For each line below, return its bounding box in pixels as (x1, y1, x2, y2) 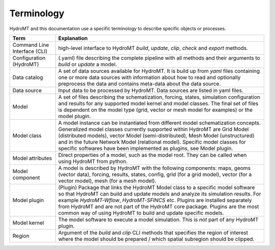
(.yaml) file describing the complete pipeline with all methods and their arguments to (58, 54, 260, 61)
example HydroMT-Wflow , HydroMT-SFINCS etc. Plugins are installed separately (58, 197, 252, 204)
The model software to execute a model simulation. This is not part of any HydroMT (58, 216, 259, 223)
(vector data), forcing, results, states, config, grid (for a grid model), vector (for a (58, 171, 252, 178)
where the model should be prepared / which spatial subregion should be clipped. (58, 235, 255, 242)
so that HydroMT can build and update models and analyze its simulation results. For (58, 190, 261, 197)
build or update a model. (58, 61, 117, 68)
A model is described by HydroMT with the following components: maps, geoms (58, 164, 251, 172)
